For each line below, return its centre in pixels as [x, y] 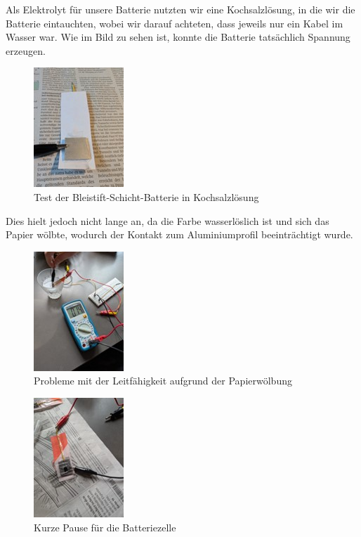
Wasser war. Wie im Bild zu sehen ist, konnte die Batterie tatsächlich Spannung [178, 37]
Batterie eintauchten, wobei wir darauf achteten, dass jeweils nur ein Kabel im [175, 23]
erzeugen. [26, 50]
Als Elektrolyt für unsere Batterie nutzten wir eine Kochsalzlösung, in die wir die [180, 9]
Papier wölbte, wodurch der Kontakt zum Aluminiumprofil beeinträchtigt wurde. [179, 234]
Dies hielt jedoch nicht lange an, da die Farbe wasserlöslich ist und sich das [168, 220]
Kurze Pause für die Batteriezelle [105, 527]
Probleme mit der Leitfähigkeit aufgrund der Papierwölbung [163, 381]
